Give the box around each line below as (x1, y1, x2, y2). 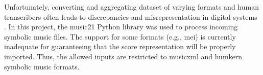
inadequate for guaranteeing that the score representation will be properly (4, 41, 236, 52)
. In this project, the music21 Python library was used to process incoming (4, 21, 238, 32)
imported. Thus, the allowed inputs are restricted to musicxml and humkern (4, 51, 243, 61)
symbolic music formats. (4, 61, 80, 71)
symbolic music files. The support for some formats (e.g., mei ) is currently (4, 31, 236, 42)
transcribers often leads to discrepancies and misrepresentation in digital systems (4, 11, 257, 22)
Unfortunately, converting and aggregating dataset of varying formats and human (4, 2, 259, 12)
